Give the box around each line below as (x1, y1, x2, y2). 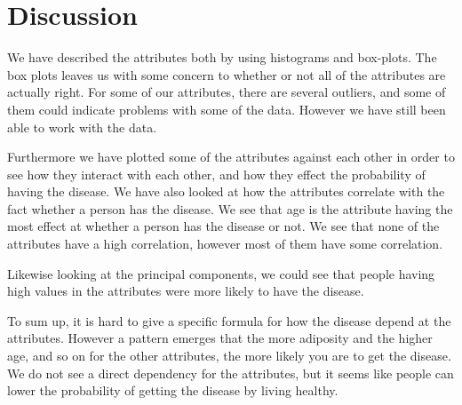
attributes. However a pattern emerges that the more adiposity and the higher (7, 329, 433, 347)
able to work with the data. (7, 117, 157, 136)
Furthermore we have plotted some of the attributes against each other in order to (7, 147, 455, 166)
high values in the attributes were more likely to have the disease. (7, 282, 364, 300)
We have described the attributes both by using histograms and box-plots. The (7, 48, 437, 67)
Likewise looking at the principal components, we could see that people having (7, 264, 435, 282)
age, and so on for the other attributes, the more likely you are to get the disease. (7, 346, 451, 365)
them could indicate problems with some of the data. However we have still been (7, 99, 446, 118)
